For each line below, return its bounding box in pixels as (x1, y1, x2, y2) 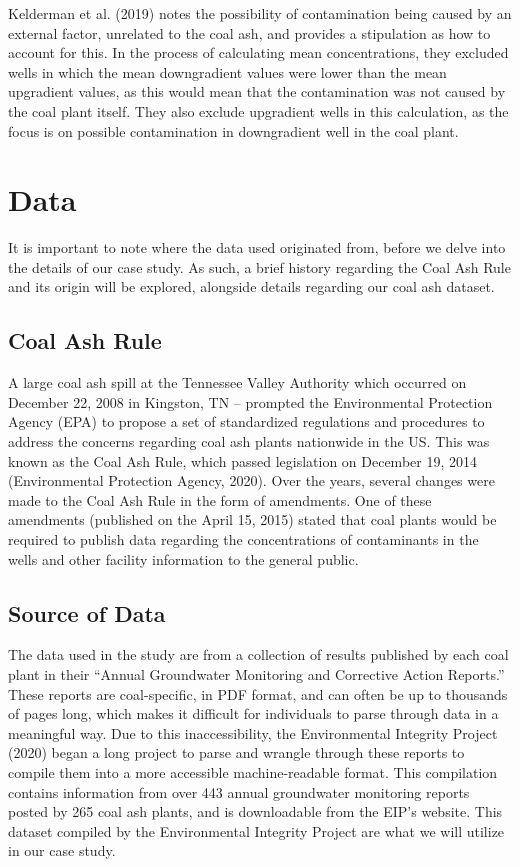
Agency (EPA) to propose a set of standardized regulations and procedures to (8, 411, 485, 432)
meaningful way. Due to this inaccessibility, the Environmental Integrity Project (8, 722, 498, 743)
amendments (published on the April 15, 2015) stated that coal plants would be (8, 509, 497, 530)
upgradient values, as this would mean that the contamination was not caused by (8, 81, 506, 102)
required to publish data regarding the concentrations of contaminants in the (8, 529, 479, 550)
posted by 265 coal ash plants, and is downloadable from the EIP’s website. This (8, 801, 503, 822)
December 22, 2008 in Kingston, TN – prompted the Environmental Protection (8, 391, 493, 412)
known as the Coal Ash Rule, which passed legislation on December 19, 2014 (8, 450, 477, 471)
